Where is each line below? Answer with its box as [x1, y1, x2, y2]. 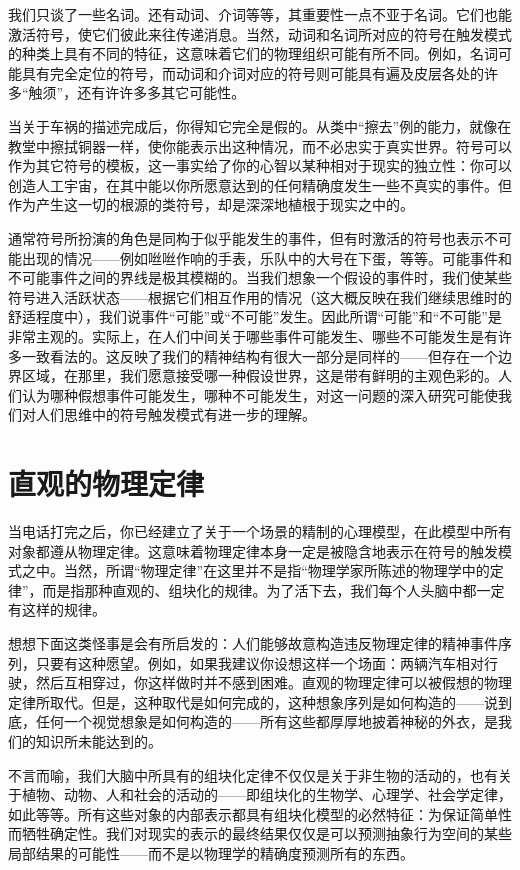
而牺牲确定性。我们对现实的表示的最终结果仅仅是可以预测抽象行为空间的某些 [8, 823, 512, 844]
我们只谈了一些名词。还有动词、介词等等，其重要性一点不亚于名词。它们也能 [8, 4, 512, 24]
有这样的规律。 [8, 599, 106, 620]
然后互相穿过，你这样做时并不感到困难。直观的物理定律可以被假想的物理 [35, 672, 512, 693]
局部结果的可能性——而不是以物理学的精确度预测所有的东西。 [8, 842, 414, 863]
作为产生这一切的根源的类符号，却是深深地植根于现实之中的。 [8, 194, 414, 215]
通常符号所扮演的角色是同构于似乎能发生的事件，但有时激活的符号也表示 [8, 227, 484, 248]
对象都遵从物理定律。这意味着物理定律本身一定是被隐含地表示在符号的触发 [8, 540, 498, 561]
